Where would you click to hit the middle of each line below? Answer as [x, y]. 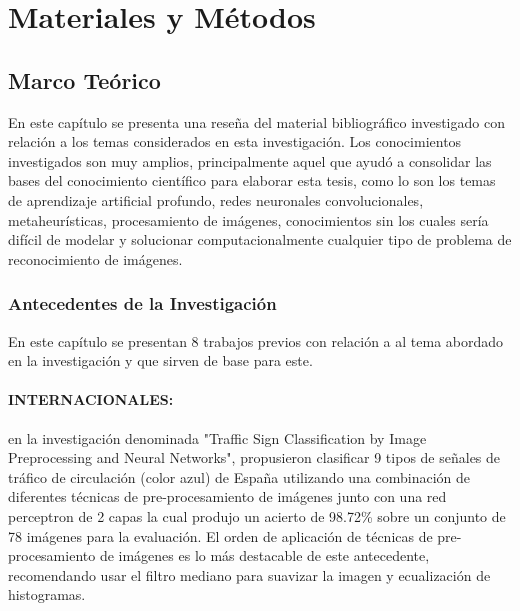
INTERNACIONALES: [91, 399]
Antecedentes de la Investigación [142, 303]
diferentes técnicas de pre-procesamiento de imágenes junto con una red [227, 496]
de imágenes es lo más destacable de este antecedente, [264, 555]
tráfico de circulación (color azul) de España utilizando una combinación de [239, 476]
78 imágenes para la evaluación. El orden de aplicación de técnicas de [220, 535]
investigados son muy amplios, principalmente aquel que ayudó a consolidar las [250, 160]
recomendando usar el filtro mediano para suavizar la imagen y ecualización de [249, 574]
